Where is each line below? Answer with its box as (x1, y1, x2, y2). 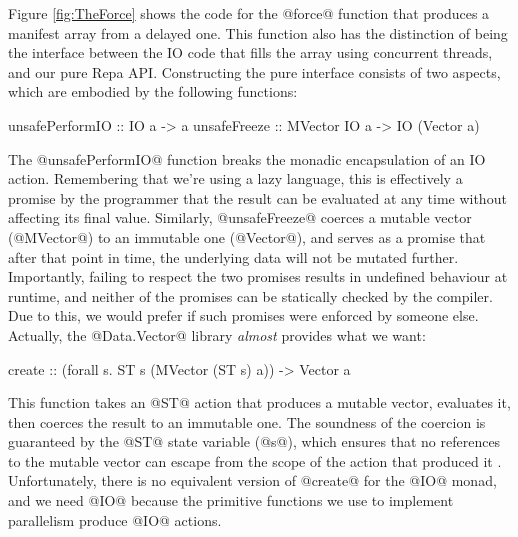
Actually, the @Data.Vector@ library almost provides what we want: (8, 324, 426, 345)
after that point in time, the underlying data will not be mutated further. (8, 246, 459, 267)
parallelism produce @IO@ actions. (8, 509, 222, 530)
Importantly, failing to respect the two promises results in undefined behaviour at (8, 266, 508, 287)
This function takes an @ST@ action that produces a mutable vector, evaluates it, (8, 392, 511, 413)
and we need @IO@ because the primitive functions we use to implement (8, 490, 454, 511)
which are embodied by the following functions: (8, 81, 298, 102)
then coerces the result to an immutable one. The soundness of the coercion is (8, 411, 486, 432)
